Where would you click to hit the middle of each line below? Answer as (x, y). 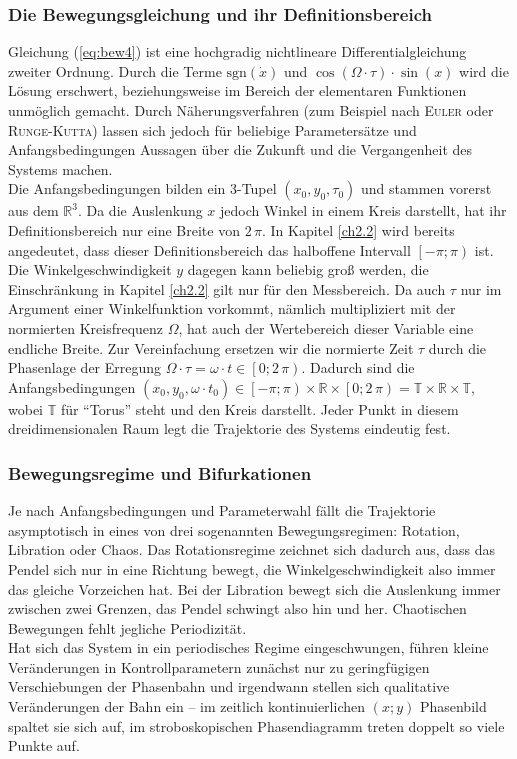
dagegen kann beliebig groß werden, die (308, 269)
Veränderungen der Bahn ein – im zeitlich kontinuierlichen (186, 706)
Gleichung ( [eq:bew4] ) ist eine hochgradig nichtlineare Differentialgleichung (237, 51)
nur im (481, 288)
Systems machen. (60, 168)
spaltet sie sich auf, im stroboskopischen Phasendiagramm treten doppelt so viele (256, 725)
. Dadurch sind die (358, 367)
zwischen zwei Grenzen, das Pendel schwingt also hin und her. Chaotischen (237, 608)
